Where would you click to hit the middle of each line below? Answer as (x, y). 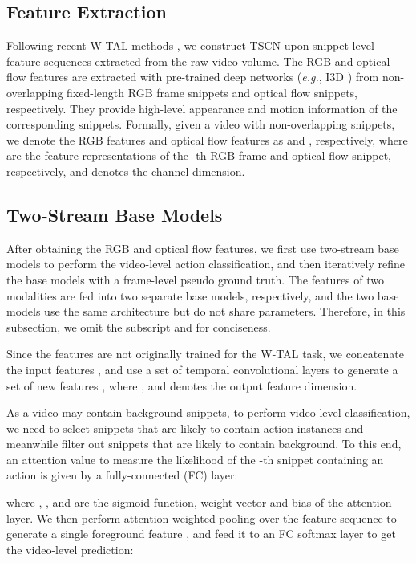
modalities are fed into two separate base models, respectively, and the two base (203, 295)
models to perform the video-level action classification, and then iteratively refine (206, 264)
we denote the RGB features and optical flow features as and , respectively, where (207, 139)
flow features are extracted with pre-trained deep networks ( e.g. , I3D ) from (193, 77)
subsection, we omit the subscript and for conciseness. (139, 326)
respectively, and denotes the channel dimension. (126, 171)
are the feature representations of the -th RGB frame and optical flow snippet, (199, 155)
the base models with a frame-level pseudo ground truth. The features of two (196, 279)
